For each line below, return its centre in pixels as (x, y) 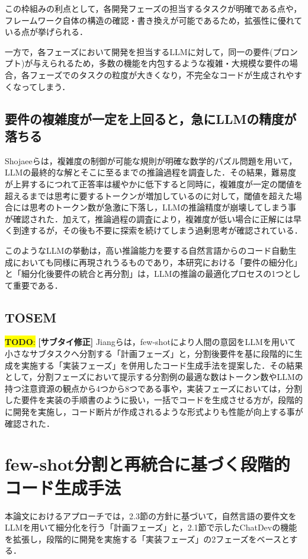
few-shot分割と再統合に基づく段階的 (147, 464)
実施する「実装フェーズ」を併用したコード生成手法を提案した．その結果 (162, 365)
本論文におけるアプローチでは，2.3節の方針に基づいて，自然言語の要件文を (151, 515)
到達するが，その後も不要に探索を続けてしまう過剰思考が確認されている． (158, 230)
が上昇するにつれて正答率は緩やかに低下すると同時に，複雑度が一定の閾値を (154, 183)
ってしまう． (46, 86)
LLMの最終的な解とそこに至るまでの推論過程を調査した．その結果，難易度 (150, 172)
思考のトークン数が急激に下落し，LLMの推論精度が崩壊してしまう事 (163, 207)
